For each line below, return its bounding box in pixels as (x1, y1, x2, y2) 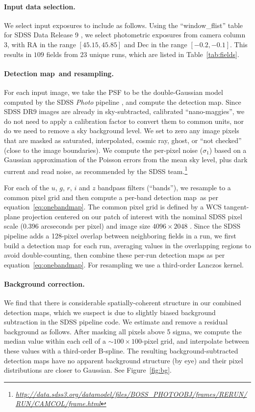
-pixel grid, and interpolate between (142, 336, 249, 346)
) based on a (209, 145, 247, 155)
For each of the (4, 182, 50, 192)
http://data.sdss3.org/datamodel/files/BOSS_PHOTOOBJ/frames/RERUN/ (15, 388, 247, 399)
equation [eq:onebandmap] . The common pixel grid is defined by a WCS (4, 202, 222, 212)
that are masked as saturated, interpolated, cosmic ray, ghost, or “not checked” (4, 135, 242, 145)
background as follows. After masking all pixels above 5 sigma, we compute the (4, 326, 242, 336)
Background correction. (4, 278, 85, 289)
